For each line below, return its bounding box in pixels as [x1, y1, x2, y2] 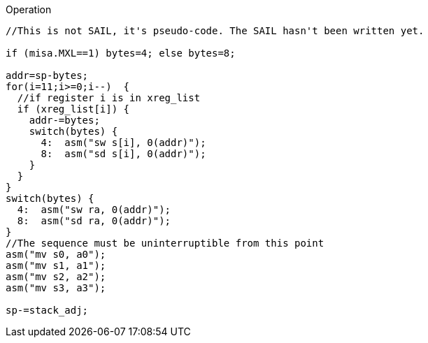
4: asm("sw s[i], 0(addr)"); [41, 137, 206, 148]
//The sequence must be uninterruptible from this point [6, 238, 324, 249]
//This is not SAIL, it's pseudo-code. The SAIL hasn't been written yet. [6, 25, 425, 36]
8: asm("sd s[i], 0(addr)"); [41, 148, 206, 159]
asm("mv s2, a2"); [6, 271, 106, 282]
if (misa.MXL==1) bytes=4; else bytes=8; [6, 48, 236, 59]
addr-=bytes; [29, 115, 100, 126]
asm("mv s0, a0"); [6, 249, 106, 260]
